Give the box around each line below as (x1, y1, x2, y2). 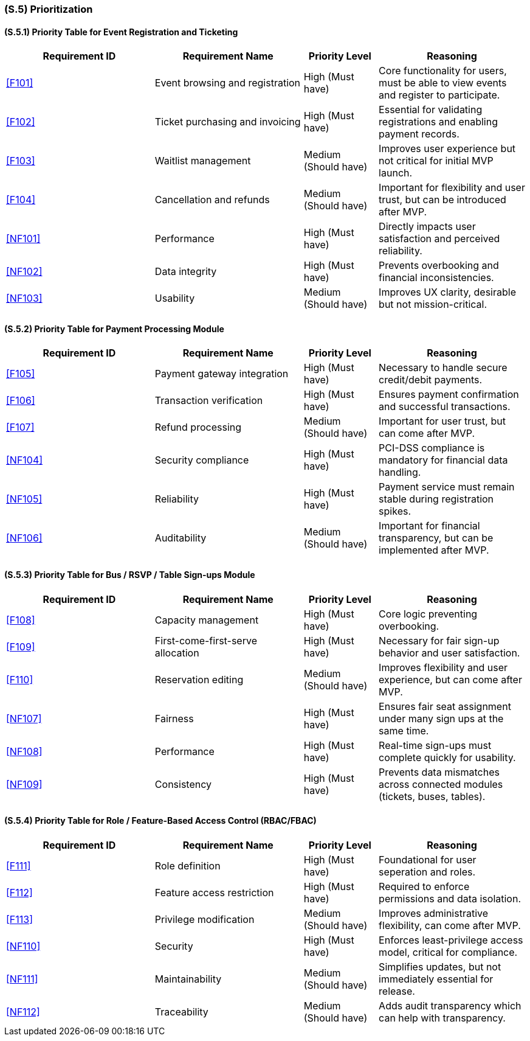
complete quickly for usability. (379, 751, 516, 764)
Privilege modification (154, 913, 255, 925)
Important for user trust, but (379, 415, 506, 428)
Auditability (154, 532, 207, 545)
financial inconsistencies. (379, 271, 494, 284)
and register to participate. (379, 89, 500, 102)
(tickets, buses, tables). (379, 790, 486, 803)
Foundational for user (379, 853, 477, 866)
